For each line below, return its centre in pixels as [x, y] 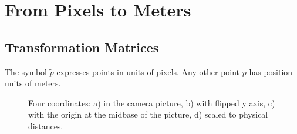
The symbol [26, 71]
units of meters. [33, 83]
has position [271, 71]
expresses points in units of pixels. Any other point [148, 71]
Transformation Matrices [82, 47]
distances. [46, 125]
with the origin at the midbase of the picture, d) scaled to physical [148, 114]
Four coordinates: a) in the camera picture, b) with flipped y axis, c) [152, 103]
